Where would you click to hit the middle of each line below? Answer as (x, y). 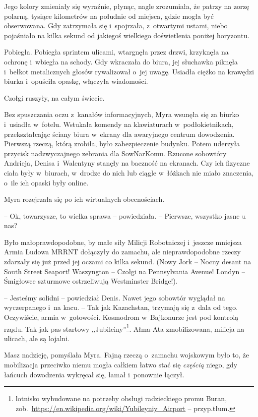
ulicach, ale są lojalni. (37, 338)
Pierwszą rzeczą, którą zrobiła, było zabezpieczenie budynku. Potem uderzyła (122, 144)
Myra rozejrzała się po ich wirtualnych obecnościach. (84, 199)
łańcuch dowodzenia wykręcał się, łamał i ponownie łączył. (94, 374)
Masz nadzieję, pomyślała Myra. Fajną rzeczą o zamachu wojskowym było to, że (127, 355)
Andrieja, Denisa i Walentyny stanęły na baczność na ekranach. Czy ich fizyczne (127, 163)
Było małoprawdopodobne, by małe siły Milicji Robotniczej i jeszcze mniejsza (123, 242)
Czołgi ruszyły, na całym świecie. (54, 97)
